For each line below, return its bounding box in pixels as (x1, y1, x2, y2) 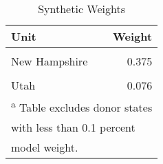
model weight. (11, 139, 78, 156)
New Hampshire (11, 53, 88, 69)
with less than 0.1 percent (11, 119, 135, 136)
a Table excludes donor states (11, 97, 153, 116)
